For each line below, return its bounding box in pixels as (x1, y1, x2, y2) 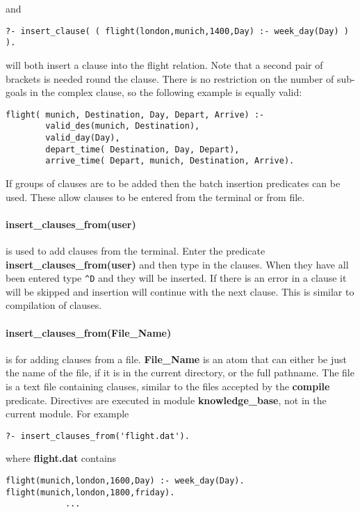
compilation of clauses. (6, 298, 102, 312)
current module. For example (6, 406, 129, 421)
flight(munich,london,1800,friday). (6, 487, 175, 497)
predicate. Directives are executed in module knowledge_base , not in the (6, 392, 327, 407)
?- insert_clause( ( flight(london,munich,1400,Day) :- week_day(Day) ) (6, 26, 349, 36)
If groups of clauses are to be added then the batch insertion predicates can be (6, 175, 341, 190)
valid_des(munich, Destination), (45, 121, 200, 131)
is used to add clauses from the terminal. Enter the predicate (6, 243, 265, 257)
